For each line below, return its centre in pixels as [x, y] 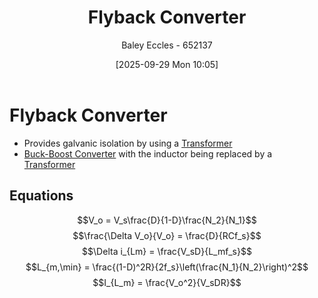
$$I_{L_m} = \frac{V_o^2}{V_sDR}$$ [167, 282]
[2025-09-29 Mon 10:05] [167, 64]
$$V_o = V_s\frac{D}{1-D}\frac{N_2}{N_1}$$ [167, 220]
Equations [41, 196]
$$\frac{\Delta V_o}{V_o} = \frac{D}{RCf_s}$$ [167, 235]
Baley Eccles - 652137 [167, 45]
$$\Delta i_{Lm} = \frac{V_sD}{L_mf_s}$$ [167, 251]
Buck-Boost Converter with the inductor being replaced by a [148, 153]
